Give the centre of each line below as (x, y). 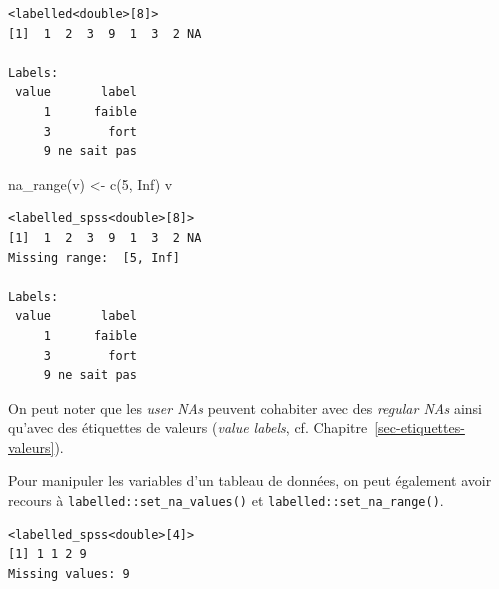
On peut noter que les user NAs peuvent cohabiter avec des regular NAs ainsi (245, 407)
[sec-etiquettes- (419, 427)
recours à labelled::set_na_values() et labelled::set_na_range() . (226, 500)
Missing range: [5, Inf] (94, 257)
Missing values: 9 (69, 573)
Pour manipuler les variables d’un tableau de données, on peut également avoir (250, 480)
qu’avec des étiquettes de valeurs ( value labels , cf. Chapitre (188, 427)
